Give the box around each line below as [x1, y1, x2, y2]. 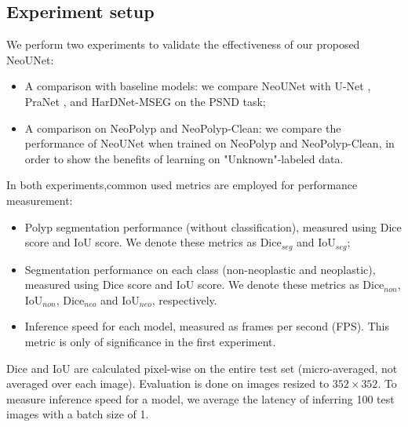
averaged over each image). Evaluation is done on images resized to [6, 375, 330, 392]
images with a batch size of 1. [6, 406, 149, 422]
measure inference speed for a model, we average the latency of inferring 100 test [6, 390, 395, 407]
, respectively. [151, 291, 217, 308]
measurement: [6, 192, 73, 208]
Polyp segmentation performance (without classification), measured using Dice [24, 218, 402, 235]
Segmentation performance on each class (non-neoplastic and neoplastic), [24, 261, 376, 277]
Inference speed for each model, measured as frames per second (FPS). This [24, 318, 389, 334]
